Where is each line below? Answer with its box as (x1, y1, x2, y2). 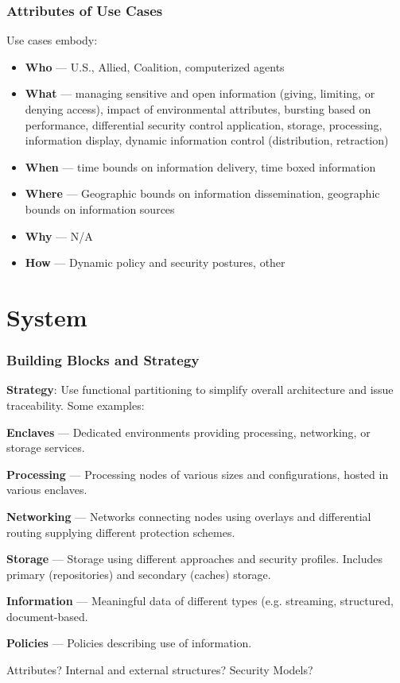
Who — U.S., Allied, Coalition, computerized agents (25, 58, 285, 75)
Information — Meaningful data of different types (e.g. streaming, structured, (6, 592, 394, 609)
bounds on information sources (25, 200, 175, 217)
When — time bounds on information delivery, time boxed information (25, 158, 376, 175)
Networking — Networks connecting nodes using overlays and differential (6, 507, 371, 524)
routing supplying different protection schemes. (6, 523, 235, 540)
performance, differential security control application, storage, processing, (25, 116, 383, 133)
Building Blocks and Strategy (6, 350, 200, 370)
